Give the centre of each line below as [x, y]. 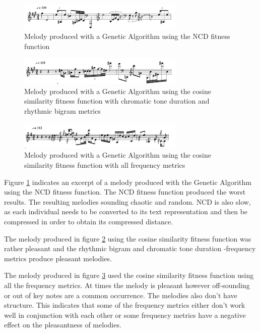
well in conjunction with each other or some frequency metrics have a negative [125, 315]
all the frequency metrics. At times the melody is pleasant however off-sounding [127, 285]
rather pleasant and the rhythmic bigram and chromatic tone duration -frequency [130, 248]
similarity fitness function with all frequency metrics [105, 165]
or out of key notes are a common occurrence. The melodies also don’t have [121, 295]
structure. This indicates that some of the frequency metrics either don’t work [125, 305]
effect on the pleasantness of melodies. [63, 325]
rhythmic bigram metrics [62, 110]
